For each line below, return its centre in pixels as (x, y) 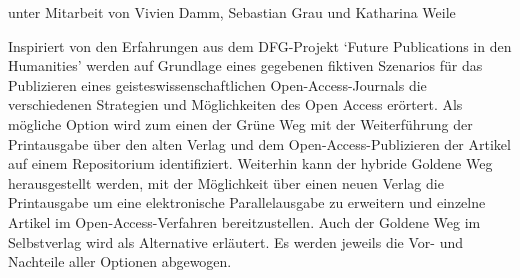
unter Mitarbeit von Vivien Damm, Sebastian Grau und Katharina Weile (232, 12)
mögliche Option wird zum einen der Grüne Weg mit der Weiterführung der (240, 123)
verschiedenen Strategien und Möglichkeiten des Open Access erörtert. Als (235, 104)
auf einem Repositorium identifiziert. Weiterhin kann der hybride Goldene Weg (250, 163)
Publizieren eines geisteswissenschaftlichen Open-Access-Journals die (217, 84)
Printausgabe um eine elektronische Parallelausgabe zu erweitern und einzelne (247, 202)
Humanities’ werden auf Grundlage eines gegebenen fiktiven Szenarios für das (245, 65)
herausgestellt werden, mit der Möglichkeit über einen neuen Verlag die (226, 182)
